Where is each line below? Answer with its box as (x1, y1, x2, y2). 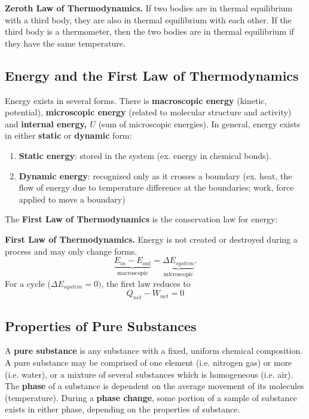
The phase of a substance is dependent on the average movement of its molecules (5, 380, 304, 392)
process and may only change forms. (5, 244, 137, 257)
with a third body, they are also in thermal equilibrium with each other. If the (5, 13, 292, 26)
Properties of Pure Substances (5, 316, 197, 335)
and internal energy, (5, 117, 87, 130)
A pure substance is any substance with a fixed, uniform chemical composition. (5, 344, 303, 357)
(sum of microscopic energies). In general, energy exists (98, 117, 300, 130)
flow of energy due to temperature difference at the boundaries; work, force (19, 181, 294, 194)
